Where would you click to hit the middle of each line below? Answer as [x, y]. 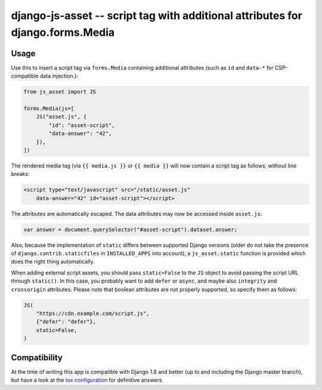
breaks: [20, 174]
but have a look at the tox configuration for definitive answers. [87, 380]
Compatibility [37, 357]
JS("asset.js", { [61, 117]
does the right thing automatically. [53, 262]
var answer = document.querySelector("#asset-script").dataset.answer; [131, 229]
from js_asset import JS [60, 92]
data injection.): [59, 76]
